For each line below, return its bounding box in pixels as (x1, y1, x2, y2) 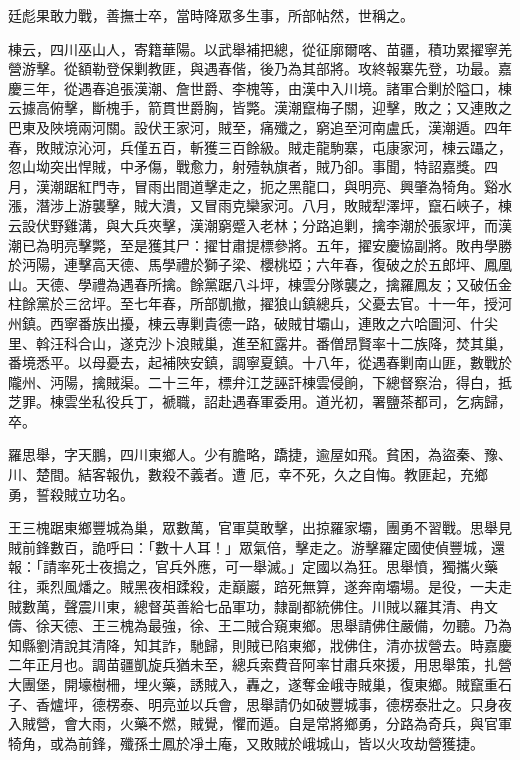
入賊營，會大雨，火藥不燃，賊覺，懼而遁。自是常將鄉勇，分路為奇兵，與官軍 (8, 713, 512, 734)
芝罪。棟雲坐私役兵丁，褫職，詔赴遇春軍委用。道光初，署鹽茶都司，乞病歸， (8, 391, 512, 412)
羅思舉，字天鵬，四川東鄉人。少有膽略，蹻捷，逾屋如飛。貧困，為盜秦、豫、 (8, 444, 512, 465)
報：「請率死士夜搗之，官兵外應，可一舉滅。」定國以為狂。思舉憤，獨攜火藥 (8, 556, 498, 577)
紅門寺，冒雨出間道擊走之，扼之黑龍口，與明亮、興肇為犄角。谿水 (77, 175, 512, 196)
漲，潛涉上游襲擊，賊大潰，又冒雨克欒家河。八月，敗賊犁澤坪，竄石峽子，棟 (8, 195, 512, 216)
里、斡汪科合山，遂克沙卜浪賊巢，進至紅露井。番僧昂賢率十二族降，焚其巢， (8, 332, 512, 353)
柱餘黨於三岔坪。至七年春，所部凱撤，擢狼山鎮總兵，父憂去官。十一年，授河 (8, 293, 512, 314)
